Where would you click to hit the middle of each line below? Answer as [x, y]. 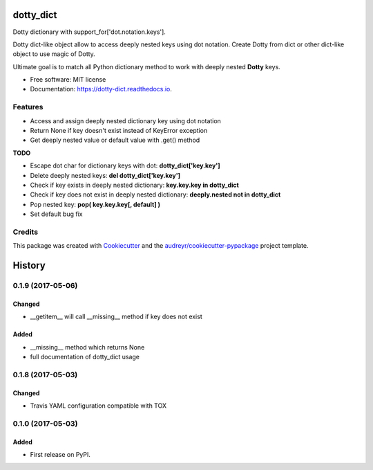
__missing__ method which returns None [87, 347]
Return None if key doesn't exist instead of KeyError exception [119, 130]
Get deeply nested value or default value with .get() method [115, 140]
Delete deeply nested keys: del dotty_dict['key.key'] [105, 175]
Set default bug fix [56, 214]
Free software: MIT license [68, 80]
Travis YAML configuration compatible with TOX [98, 406]
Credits [25, 232]
